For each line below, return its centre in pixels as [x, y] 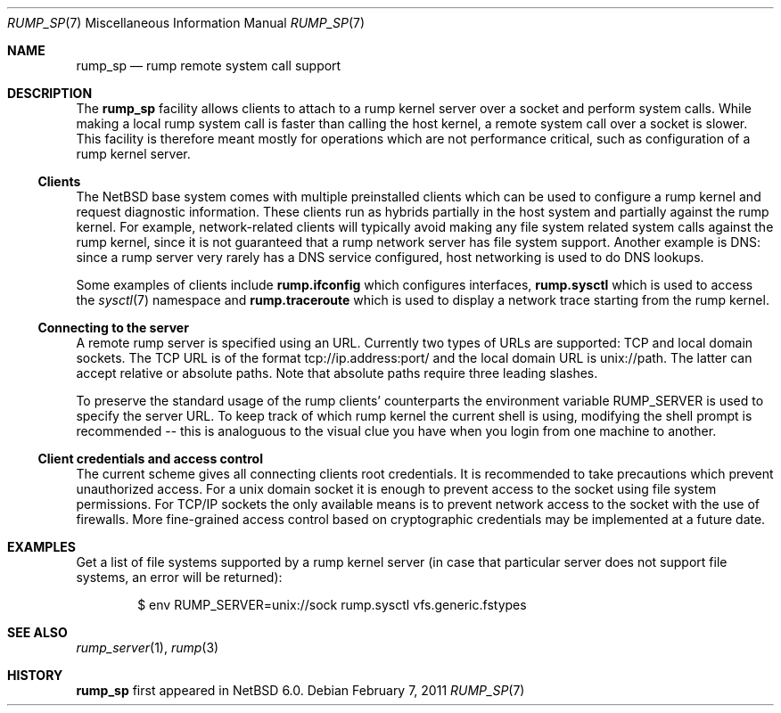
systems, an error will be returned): [179, 577]
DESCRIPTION [50, 93]
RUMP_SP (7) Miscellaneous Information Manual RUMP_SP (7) [186, 23]
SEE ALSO [37, 632]
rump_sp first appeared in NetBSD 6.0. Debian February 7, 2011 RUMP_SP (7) [300, 690]
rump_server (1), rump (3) [148, 647]
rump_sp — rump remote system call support [209, 66]
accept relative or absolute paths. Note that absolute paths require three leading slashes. [337, 373]
